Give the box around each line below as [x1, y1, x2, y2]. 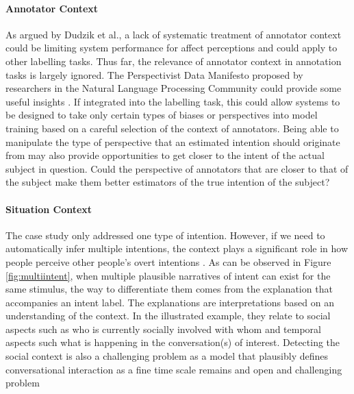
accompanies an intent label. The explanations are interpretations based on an [5, 295, 334, 309]
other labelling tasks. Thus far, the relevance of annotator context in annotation [5, 53, 342, 68]
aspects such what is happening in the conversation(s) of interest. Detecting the [5, 335, 340, 349]
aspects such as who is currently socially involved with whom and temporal [5, 321, 322, 336]
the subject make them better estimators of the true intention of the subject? [5, 175, 330, 189]
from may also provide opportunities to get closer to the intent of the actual [5, 148, 325, 162]
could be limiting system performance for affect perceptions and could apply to [5, 40, 338, 55]
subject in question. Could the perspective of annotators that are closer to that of [5, 161, 349, 175]
